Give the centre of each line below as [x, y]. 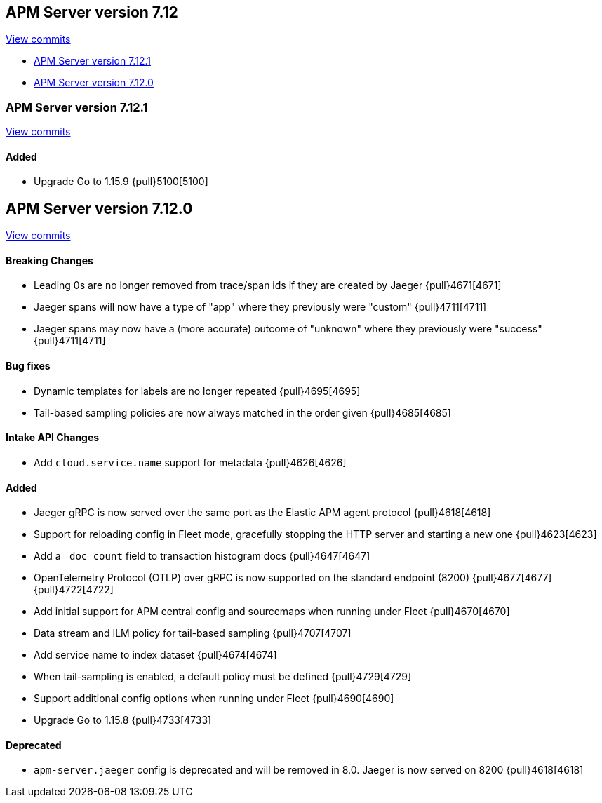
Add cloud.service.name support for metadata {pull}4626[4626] [190, 462]
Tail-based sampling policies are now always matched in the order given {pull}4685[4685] [242, 412]
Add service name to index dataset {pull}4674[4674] [155, 655]
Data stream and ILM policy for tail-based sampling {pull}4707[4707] [193, 633]
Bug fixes [28, 366]
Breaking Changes [49, 260]
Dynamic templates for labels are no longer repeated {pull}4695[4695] [197, 391]
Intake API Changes [53, 438]
